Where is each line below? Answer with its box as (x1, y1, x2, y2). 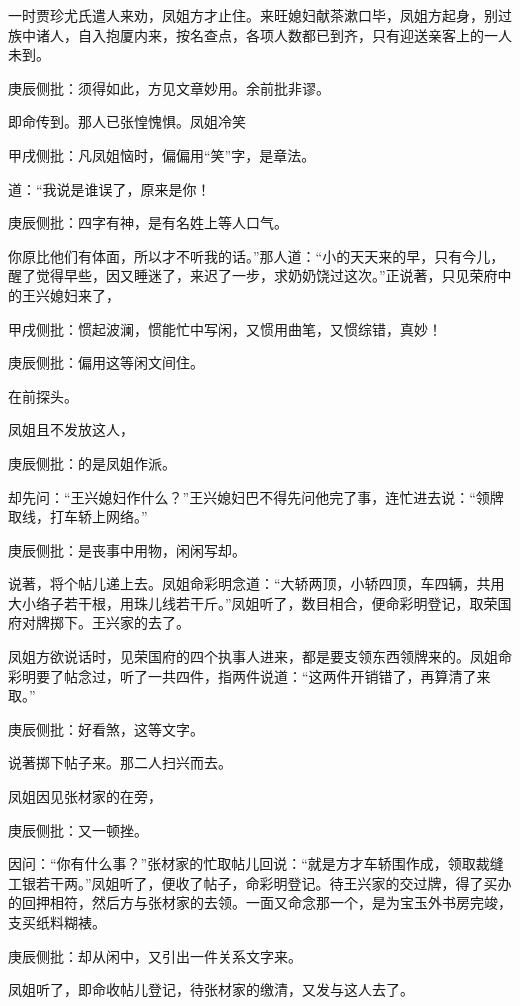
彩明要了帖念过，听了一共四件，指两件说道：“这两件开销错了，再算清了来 (8, 665, 491, 686)
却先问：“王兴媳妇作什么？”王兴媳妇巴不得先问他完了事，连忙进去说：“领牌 (8, 486, 504, 507)
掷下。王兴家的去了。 (49, 612, 190, 633)
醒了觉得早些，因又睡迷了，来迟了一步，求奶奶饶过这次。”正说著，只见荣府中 (8, 265, 512, 286)
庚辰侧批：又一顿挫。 (8, 819, 148, 840)
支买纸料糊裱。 (8, 912, 106, 932)
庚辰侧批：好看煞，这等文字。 (8, 718, 204, 739)
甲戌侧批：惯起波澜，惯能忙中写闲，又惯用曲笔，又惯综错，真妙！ (8, 318, 442, 339)
